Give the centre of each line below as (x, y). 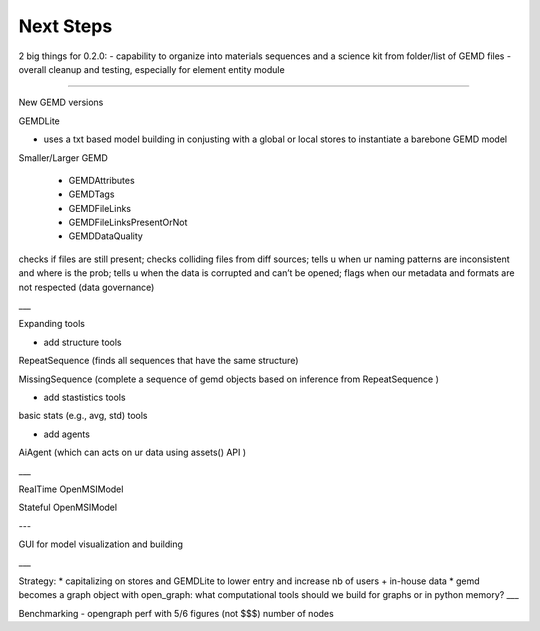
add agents (66, 434)
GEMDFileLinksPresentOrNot (128, 222)
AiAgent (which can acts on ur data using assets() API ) (132, 452)
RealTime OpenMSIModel (71, 489)
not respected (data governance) (86, 287)
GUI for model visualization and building (101, 544)
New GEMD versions (61, 102)
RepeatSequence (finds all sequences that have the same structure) (158, 361)
